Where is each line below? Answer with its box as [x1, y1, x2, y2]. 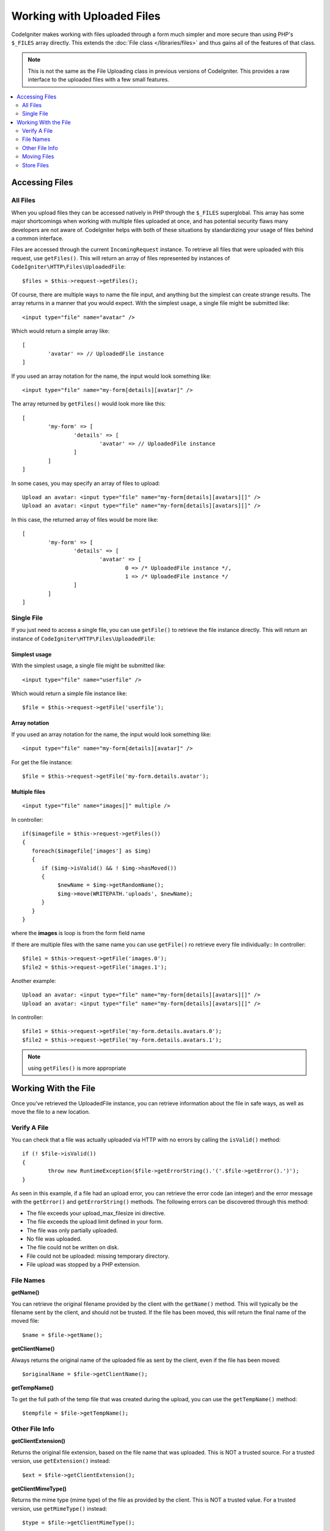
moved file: [11, 1317, 40, 1325]
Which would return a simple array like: [11, 328, 110, 335]
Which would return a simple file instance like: [11, 690, 128, 697]
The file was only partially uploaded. [26, 1227, 119, 1234]
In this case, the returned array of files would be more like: [11, 516, 159, 523]
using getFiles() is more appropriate [28, 1064, 127, 1072]
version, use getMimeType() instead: [11, 1505, 107, 1512]
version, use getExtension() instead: [11, 1458, 111, 1465]
